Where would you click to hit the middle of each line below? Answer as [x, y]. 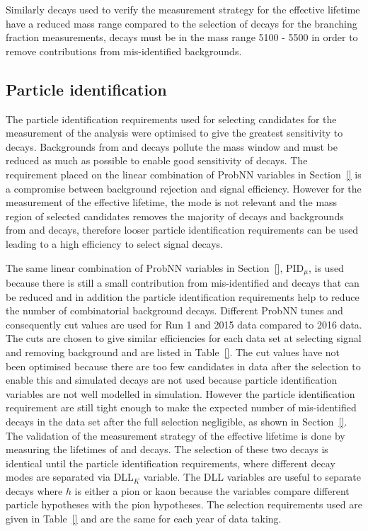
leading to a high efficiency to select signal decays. [115, 243]
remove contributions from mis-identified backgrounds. [124, 51]
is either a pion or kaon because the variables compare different [212, 490]
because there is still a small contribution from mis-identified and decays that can [183, 282]
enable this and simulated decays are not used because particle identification [172, 380]
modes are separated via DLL [70, 477]
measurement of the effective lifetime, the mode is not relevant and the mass [172, 202]
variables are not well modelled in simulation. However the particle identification [180, 393]
